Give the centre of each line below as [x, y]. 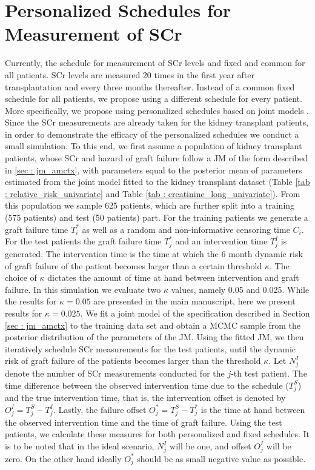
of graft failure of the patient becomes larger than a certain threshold [134, 265]
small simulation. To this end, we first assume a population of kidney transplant [154, 146]
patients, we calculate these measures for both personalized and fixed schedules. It [157, 434]
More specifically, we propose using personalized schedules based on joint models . [157, 110]
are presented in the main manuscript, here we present [194, 301]
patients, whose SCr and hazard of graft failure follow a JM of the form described [157, 158]
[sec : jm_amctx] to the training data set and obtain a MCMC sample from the [153, 325]
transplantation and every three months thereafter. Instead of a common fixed [150, 86]
